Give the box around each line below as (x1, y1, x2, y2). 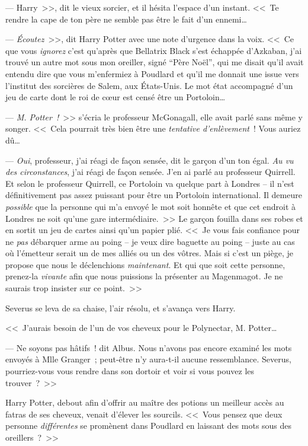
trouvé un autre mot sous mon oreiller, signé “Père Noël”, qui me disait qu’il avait (5, 56, 304, 68)
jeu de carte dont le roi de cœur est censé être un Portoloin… (5, 91, 226, 103)
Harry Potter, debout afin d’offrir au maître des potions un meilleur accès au (5, 396, 284, 409)
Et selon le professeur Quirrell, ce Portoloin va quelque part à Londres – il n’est (5, 177, 294, 189)
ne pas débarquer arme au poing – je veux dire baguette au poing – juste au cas (5, 235, 295, 247)
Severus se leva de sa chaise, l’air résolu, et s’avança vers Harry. (5, 301, 236, 314)
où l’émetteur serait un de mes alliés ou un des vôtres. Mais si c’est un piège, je (5, 247, 293, 259)
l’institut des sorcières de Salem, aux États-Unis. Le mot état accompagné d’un (5, 79, 293, 91)
